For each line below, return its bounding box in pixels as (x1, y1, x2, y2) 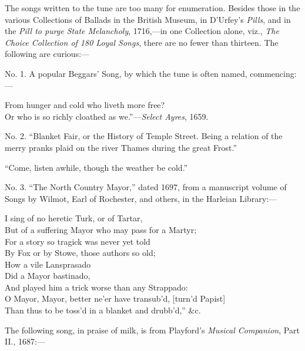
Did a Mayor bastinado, (5, 269, 91, 282)
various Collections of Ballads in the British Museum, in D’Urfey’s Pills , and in (5, 13, 291, 25)
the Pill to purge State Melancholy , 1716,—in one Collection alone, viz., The (5, 25, 279, 37)
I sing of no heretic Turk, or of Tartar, (5, 212, 143, 224)
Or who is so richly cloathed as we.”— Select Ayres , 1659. (5, 110, 209, 122)
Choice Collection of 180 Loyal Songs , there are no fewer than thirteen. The (5, 36, 279, 48)
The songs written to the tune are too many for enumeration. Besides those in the (5, 2, 300, 14)
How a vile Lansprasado (5, 258, 91, 270)
